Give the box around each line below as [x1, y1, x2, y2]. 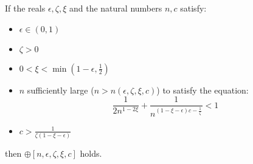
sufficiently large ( [27, 83, 94, 96]
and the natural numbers [69, 2, 162, 14]
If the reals [5, 2, 46, 14]
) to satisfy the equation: [156, 83, 249, 96]
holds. [80, 147, 102, 160]
